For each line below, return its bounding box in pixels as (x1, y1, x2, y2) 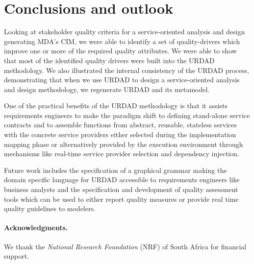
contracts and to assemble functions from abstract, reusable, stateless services (4, 120, 237, 130)
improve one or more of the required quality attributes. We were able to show (4, 46, 237, 56)
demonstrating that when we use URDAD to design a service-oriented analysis (4, 74, 240, 85)
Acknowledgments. (4, 222, 68, 233)
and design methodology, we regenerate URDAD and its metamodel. (4, 84, 210, 94)
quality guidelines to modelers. (4, 203, 96, 214)
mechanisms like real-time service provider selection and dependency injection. (4, 148, 239, 159)
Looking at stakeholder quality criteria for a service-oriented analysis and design (4, 26, 245, 37)
